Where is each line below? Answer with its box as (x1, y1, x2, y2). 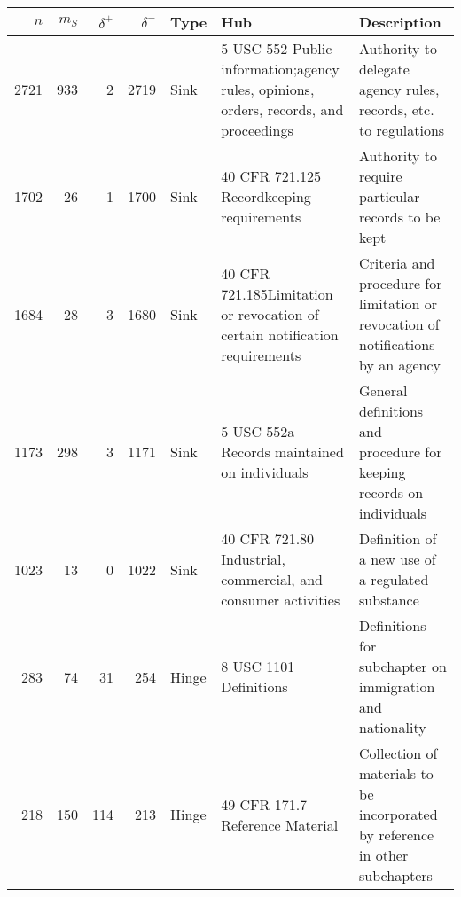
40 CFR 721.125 (221, 166, 322, 186)
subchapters (359, 865, 433, 885)
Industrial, (221, 549, 285, 569)
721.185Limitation (221, 283, 333, 304)
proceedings (221, 120, 293, 140)
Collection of (359, 743, 438, 763)
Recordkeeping (221, 186, 311, 207)
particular (359, 186, 420, 207)
